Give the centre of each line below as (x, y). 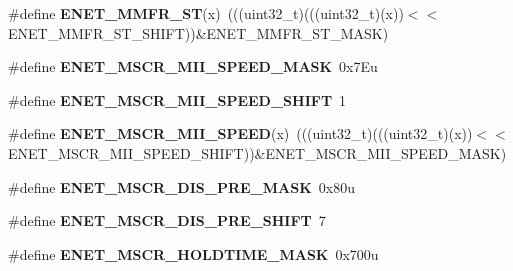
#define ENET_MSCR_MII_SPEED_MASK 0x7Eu (193, 66)
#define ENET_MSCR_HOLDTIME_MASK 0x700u (193, 253)
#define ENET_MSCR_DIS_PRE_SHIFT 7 (167, 220)
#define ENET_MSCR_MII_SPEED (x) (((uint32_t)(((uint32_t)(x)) (240, 133)
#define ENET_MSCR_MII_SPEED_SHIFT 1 (177, 99)
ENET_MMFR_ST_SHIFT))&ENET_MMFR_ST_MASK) (198, 32)
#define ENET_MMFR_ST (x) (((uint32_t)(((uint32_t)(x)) (206, 13)
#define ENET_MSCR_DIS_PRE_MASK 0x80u (181, 186)
